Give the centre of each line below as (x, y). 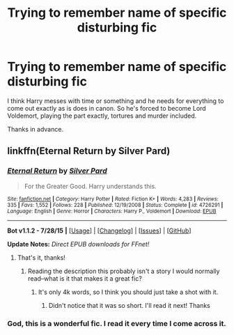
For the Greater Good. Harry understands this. (90, 186)
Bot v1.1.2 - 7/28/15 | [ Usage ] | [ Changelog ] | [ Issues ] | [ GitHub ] (99, 231)
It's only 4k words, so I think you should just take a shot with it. (128, 292)
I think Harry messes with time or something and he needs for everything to (116, 101)
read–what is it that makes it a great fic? (85, 278)
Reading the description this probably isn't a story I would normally (124, 271)
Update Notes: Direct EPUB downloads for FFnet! (78, 244)
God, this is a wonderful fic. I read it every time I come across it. (117, 323)
